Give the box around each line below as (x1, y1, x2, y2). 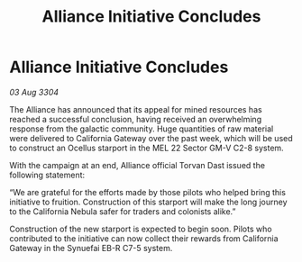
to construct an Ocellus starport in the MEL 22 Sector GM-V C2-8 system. (9, 142, 284, 153)
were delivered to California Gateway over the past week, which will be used (9, 132, 293, 143)
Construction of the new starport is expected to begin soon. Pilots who (9, 223, 272, 234)
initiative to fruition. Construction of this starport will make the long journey (9, 196, 288, 207)
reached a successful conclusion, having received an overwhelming (9, 113, 262, 124)
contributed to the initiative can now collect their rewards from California (9, 232, 279, 244)
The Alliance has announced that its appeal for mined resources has (9, 104, 263, 114)
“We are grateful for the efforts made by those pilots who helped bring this (9, 186, 287, 197)
